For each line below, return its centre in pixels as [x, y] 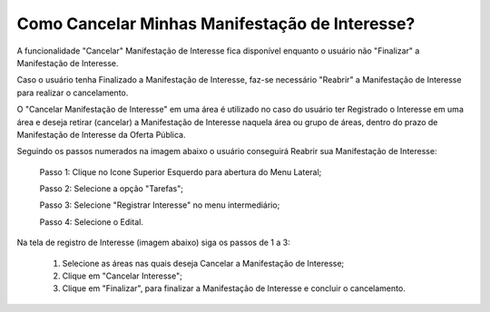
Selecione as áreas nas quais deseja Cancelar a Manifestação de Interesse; [203, 263]
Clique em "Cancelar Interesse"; [122, 276]
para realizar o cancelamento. [73, 93]
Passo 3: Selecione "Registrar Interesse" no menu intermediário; [160, 205]
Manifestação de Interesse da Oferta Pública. [101, 134]
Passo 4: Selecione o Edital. [92, 221]
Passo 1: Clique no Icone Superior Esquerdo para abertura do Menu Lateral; [181, 171]
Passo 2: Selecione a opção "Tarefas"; [111, 189]
